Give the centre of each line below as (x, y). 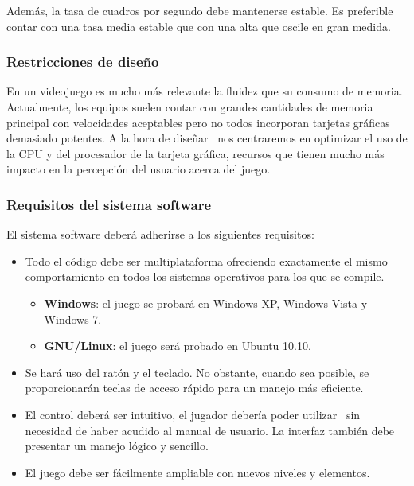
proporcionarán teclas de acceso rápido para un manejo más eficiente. (194, 388)
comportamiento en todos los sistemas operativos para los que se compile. (205, 276)
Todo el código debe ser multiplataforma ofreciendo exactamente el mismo (206, 260)
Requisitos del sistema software (109, 204)
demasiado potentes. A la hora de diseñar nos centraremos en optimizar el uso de (207, 138)
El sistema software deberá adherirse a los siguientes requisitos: (160, 234)
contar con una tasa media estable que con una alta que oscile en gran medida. (199, 26)
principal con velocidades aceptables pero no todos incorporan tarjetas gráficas (198, 122)
